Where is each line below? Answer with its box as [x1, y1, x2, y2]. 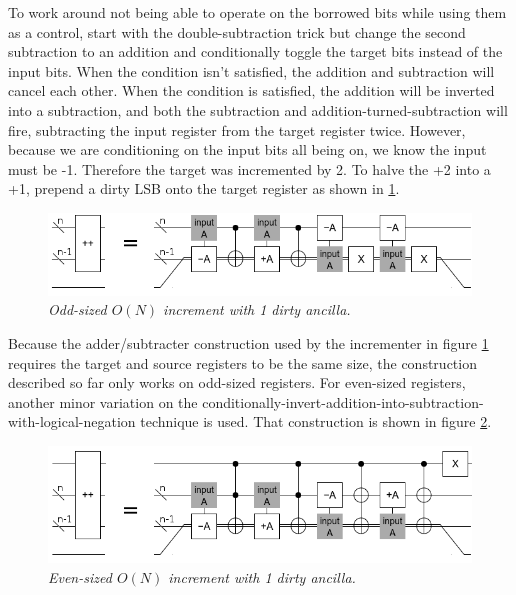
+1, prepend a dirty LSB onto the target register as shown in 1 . [8, 178, 400, 199]
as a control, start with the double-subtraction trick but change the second [8, 21, 466, 42]
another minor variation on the [8, 391, 198, 412]
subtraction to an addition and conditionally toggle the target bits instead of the [8, 41, 503, 62]
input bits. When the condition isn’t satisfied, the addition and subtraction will [8, 60, 495, 81]
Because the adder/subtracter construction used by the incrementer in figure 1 [8, 333, 489, 354]
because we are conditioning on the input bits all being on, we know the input [8, 139, 487, 160]
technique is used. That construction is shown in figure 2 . [140, 411, 492, 432]
